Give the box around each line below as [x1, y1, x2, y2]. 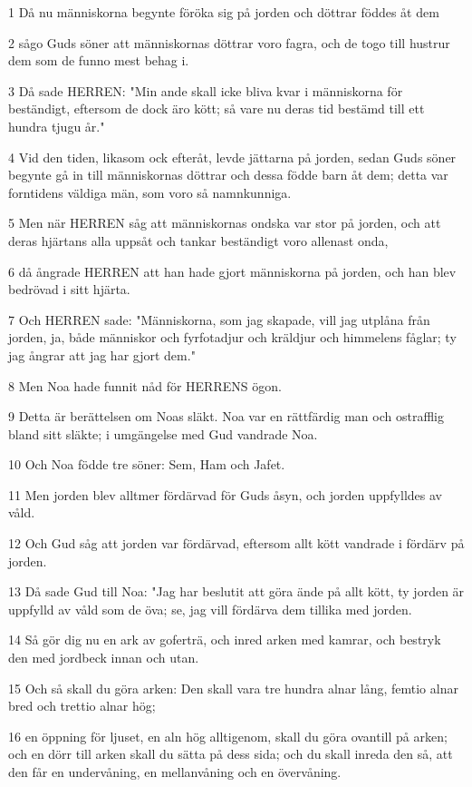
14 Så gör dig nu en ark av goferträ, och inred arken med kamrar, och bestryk [8, 630, 441, 649]
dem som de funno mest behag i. [8, 51, 189, 70]
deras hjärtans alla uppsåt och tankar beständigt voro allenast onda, [8, 231, 389, 250]
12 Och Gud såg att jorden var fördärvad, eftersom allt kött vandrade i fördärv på [8, 534, 465, 553]
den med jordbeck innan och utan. [8, 648, 199, 667]
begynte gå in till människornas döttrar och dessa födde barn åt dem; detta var [8, 165, 448, 184]
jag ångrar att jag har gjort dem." [8, 345, 196, 364]
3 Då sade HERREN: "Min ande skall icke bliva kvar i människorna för [8, 81, 403, 100]
